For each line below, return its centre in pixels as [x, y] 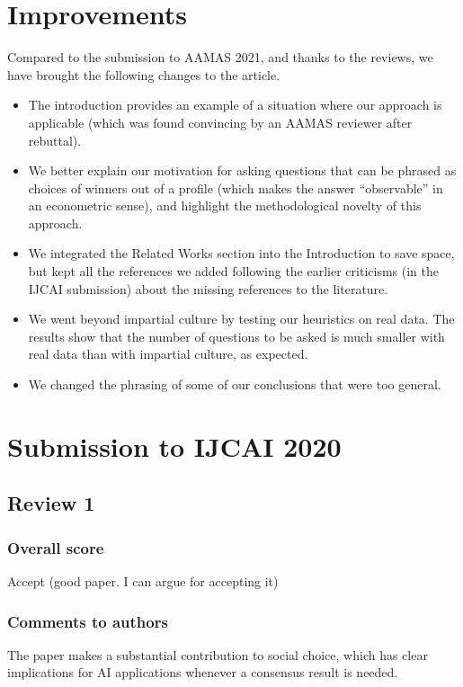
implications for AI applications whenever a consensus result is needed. [203, 672]
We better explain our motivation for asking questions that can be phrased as [242, 170]
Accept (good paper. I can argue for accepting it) [143, 581]
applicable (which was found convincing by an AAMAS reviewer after [220, 122]
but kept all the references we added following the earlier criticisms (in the [233, 271]
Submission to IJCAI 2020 [174, 446]
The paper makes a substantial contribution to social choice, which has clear [218, 654]
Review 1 [51, 503]
